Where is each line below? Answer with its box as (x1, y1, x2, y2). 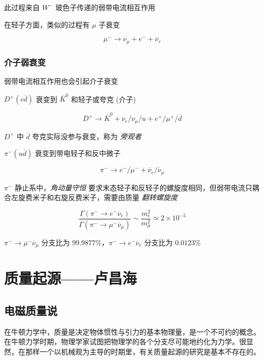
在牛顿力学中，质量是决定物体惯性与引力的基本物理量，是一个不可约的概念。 (4, 326, 260, 337)
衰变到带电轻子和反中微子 (35, 148, 121, 158)
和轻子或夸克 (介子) (71, 93, 136, 104)
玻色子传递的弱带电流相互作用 (55, 2, 155, 12)
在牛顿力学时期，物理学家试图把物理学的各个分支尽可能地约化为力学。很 (4, 336, 246, 347)
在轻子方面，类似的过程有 (4, 19, 90, 29)
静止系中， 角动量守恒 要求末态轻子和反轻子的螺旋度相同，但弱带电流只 (15, 182, 252, 192)
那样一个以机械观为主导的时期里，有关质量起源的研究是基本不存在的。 (25, 346, 260, 356)
